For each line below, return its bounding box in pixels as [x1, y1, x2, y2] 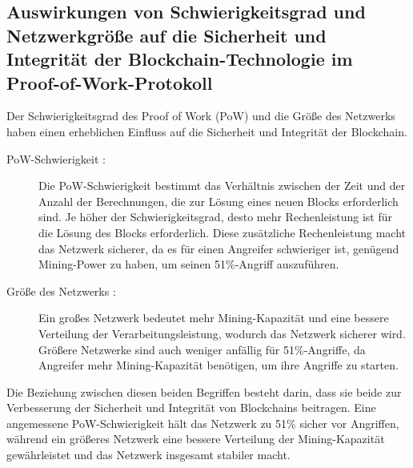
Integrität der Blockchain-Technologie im [6, 46, 353, 71]
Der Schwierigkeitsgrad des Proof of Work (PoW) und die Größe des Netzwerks [6, 107, 395, 124]
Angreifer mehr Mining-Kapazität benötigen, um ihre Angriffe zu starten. [38, 357, 399, 373]
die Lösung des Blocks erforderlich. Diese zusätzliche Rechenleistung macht [38, 224, 407, 240]
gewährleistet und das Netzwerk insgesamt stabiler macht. [6, 446, 291, 463]
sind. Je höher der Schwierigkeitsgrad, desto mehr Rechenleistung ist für [38, 208, 393, 225]
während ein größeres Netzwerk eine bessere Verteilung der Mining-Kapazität [6, 430, 385, 447]
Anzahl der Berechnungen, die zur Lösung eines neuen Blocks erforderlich [38, 192, 399, 209]
